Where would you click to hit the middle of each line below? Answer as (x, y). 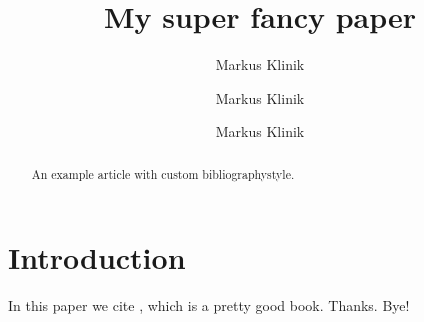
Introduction (97, 257)
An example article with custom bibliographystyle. (163, 173)
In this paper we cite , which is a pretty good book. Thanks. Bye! (209, 305)
